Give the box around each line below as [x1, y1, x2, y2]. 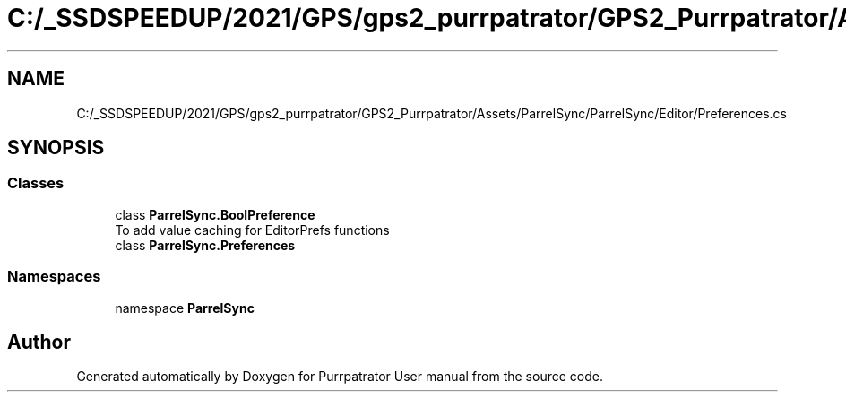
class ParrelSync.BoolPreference [115, 206, 315, 222]
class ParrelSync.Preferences [115, 237, 296, 253]
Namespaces [7, 267, 101, 286]
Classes [7, 174, 65, 193]
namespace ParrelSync [115, 299, 255, 316]
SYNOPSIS [7, 136, 105, 160]
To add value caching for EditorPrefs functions [115, 221, 390, 238]
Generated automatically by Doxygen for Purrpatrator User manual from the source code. [76, 369, 603, 385]
